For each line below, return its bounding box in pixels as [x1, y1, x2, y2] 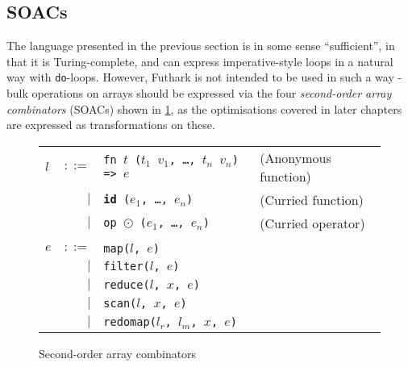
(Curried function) [260, 190, 364, 209]
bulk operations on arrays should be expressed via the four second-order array [6, 85, 392, 102]
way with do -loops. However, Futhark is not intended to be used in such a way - [6, 69, 402, 85]
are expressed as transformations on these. [6, 116, 215, 133]
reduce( [103, 278, 150, 292]
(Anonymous [260, 148, 331, 167]
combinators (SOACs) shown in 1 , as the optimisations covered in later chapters [6, 100, 402, 117]
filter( [103, 260, 150, 273]
